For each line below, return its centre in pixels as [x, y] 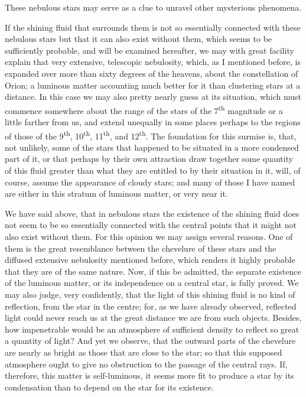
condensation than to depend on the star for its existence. [109, 387]
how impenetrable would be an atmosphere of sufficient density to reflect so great [152, 329]
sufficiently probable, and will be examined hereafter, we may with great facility [149, 50]
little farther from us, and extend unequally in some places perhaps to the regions [153, 122]
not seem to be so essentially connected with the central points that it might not [151, 225]
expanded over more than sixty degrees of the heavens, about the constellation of [152, 73]
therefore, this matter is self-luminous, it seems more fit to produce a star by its [149, 375]
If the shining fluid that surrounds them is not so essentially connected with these [153, 27]
